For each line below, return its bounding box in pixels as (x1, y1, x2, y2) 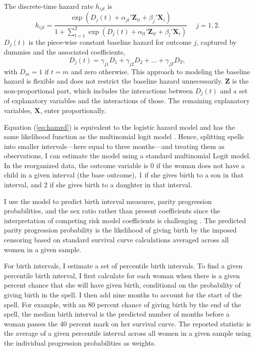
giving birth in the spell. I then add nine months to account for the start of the (4, 290, 242, 299)
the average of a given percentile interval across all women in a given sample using (4, 328, 252, 338)
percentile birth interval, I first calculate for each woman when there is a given (4, 270, 240, 280)
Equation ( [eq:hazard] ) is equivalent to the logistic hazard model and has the (4, 121, 235, 132)
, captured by (196, 36, 237, 47)
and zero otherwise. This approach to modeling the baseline (71, 66, 250, 76)
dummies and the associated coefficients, (4, 47, 126, 57)
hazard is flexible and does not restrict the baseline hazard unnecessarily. (4, 76, 223, 86)
